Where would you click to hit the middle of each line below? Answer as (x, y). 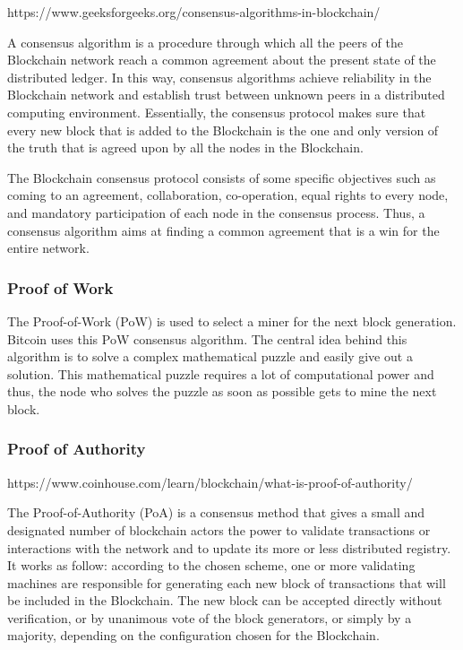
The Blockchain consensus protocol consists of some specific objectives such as (222, 177)
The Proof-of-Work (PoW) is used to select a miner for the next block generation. (232, 321)
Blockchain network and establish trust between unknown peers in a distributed (226, 95)
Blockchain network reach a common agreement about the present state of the (222, 60)
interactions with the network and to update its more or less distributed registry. (229, 547)
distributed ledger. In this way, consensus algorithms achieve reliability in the (219, 77)
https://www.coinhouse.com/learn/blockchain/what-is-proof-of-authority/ (210, 482)
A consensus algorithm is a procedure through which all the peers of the (205, 42)
